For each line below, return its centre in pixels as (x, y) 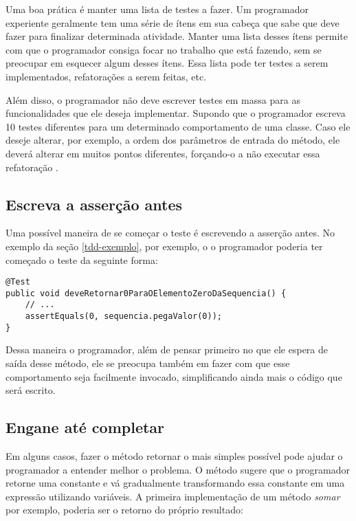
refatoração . (32, 167)
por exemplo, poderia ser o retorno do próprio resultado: (124, 510)
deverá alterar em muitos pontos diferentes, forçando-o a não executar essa (163, 153)
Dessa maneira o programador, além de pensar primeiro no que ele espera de (167, 350)
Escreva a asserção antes (94, 204)
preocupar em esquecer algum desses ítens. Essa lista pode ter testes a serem (167, 63)
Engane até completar (85, 427)
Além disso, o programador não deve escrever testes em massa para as (153, 99)
